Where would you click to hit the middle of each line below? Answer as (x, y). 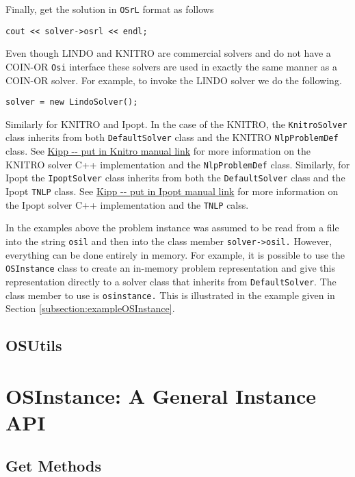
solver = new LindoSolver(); (72, 102)
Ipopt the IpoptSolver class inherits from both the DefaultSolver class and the (175, 178)
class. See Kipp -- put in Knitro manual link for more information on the (158, 151)
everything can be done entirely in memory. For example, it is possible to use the (175, 254)
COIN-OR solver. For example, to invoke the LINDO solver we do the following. (174, 80)
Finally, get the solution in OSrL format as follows (110, 9)
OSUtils (34, 345)
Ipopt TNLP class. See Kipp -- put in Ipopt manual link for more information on (172, 191)
